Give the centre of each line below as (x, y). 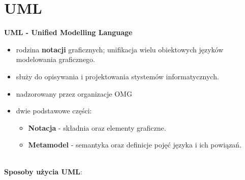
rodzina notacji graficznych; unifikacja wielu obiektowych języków (120, 49)
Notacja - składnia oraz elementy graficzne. (97, 127)
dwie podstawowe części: (54, 111)
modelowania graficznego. (56, 59)
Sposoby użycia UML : (43, 172)
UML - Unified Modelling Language (68, 32)
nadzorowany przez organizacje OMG (74, 93)
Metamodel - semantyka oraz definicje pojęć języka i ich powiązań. (135, 145)
